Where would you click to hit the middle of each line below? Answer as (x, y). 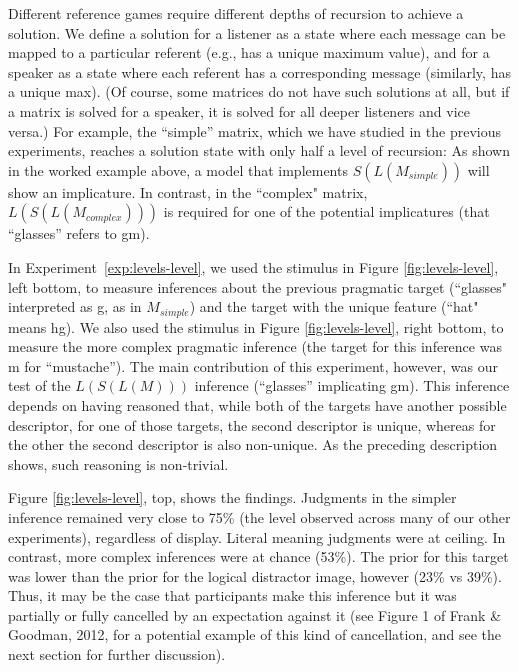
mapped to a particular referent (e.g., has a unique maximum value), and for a (249, 52)
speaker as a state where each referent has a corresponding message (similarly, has (259, 71)
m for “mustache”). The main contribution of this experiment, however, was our (253, 365)
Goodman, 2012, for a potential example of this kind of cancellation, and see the (255, 634)
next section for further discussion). (117, 654)
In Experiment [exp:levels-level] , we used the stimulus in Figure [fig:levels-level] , (253, 266)
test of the (39, 385)
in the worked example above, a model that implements (178, 169)
